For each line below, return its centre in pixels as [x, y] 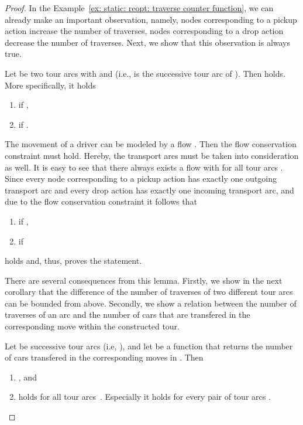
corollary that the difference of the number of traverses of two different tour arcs [149, 292]
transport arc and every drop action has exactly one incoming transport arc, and [149, 190]
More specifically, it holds [50, 85]
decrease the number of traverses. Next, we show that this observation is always [148, 42]
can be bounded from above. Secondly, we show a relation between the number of [151, 303]
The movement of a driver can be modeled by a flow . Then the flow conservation [151, 144]
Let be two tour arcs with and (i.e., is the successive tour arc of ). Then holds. [145, 73]
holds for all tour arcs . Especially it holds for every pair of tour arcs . [144, 397]
